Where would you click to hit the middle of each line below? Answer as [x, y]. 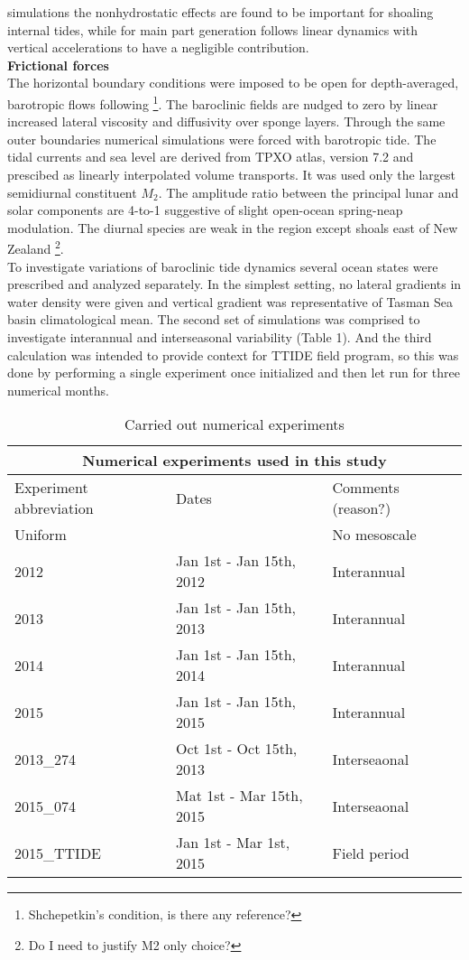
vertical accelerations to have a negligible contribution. [158, 47]
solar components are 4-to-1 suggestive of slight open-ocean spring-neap [205, 210]
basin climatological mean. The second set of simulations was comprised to [214, 319]
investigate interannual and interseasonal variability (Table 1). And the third [220, 337]
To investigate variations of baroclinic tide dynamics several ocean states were [223, 266]
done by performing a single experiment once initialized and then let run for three [234, 373]
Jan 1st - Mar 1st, [233, 843]
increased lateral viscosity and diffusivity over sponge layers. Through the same [226, 121]
